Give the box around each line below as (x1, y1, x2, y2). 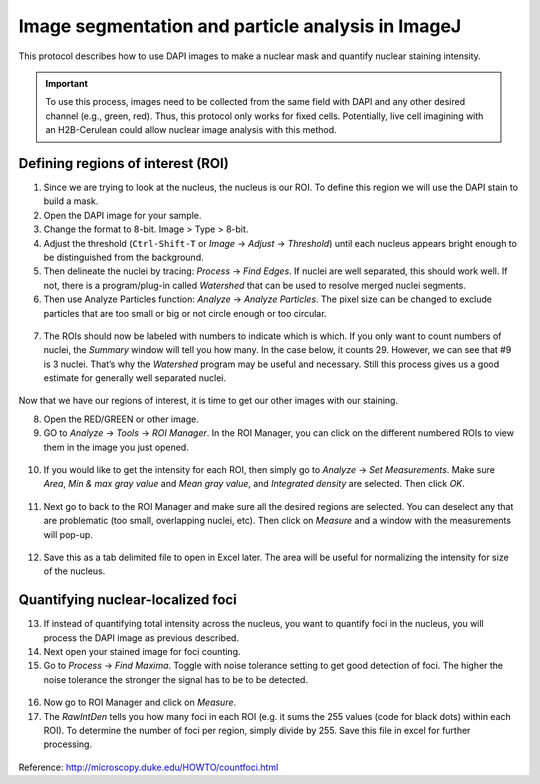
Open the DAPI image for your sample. (43, 209, 202, 221)
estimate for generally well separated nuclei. (43, 372, 227, 384)
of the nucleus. (43, 565, 106, 577)
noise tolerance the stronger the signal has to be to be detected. (43, 673, 309, 685)
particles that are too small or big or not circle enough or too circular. (43, 307, 327, 319)
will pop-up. (43, 528, 94, 540)
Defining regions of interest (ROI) (18, 155, 229, 172)
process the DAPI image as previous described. (43, 631, 240, 644)
